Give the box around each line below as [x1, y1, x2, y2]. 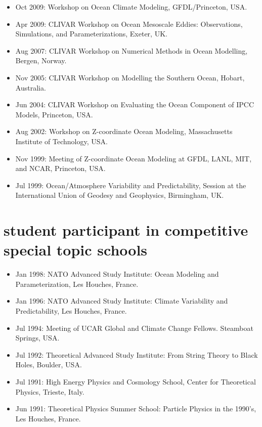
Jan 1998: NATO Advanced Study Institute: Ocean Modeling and [15, 269, 219, 279]
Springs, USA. [15, 332, 60, 343]
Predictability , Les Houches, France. [15, 306, 127, 316]
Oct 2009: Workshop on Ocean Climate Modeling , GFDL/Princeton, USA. [15, 2, 247, 12]
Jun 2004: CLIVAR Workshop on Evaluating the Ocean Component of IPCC [15, 99, 254, 110]
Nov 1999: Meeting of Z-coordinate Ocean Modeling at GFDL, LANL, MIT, [15, 153, 252, 163]
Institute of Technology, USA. [15, 136, 108, 146]
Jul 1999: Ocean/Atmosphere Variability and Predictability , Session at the [15, 180, 246, 190]
